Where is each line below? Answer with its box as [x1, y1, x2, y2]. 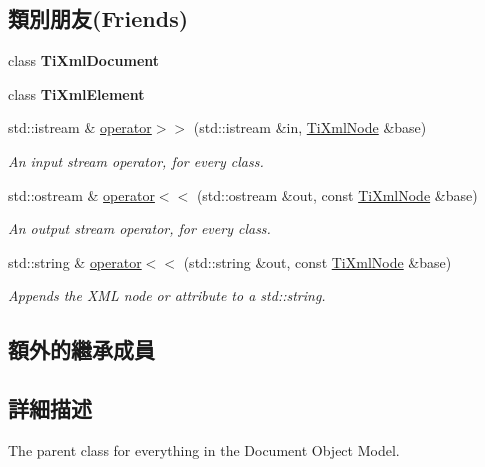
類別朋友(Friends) [8, 3, 189, 34]
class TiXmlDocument [8, 50, 160, 71]
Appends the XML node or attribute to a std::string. [8, 285, 326, 306]
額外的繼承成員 [8, 334, 155, 365]
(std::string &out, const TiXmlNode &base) [183, 251, 452, 272]
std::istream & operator [8, 117, 152, 138]
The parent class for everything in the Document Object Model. [8, 439, 400, 460]
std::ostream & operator [8, 184, 155, 205]
